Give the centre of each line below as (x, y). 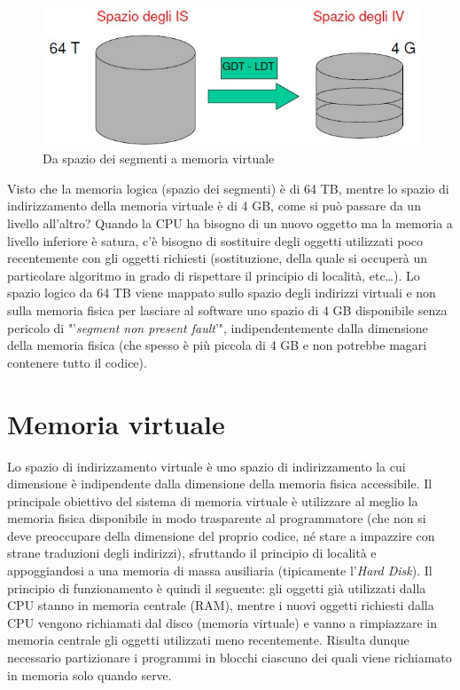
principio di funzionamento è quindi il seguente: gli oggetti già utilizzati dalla (217, 587)
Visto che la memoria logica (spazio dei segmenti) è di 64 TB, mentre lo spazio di (228, 188)
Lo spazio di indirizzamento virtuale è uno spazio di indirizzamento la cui (207, 466)
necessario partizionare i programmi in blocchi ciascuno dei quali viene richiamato (230, 658)
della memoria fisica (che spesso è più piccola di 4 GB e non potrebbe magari (217, 345)
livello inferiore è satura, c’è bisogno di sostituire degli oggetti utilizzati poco (215, 240)
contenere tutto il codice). (77, 362)
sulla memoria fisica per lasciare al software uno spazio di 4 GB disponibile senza (227, 310)
